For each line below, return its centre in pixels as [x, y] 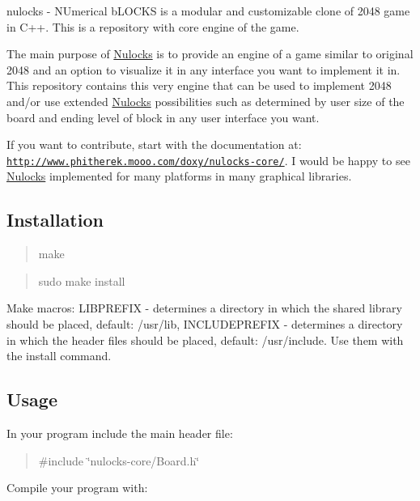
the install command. [59, 356]
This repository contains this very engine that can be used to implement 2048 [199, 85]
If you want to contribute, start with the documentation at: [154, 144]
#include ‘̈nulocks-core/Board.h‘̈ [119, 460]
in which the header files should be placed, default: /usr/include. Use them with [205, 340]
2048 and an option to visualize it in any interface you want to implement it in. [204, 69]
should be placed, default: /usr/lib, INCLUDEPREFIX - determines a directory [205, 323]
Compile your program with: [77, 488]
